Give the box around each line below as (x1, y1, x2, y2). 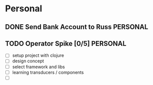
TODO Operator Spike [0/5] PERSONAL (5, 39, 126, 47)
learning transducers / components (12, 69, 84, 75)
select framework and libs (12, 64, 65, 70)
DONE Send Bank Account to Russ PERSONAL (5, 23, 149, 31)
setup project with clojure (12, 52, 64, 58)
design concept (12, 58, 44, 64)
